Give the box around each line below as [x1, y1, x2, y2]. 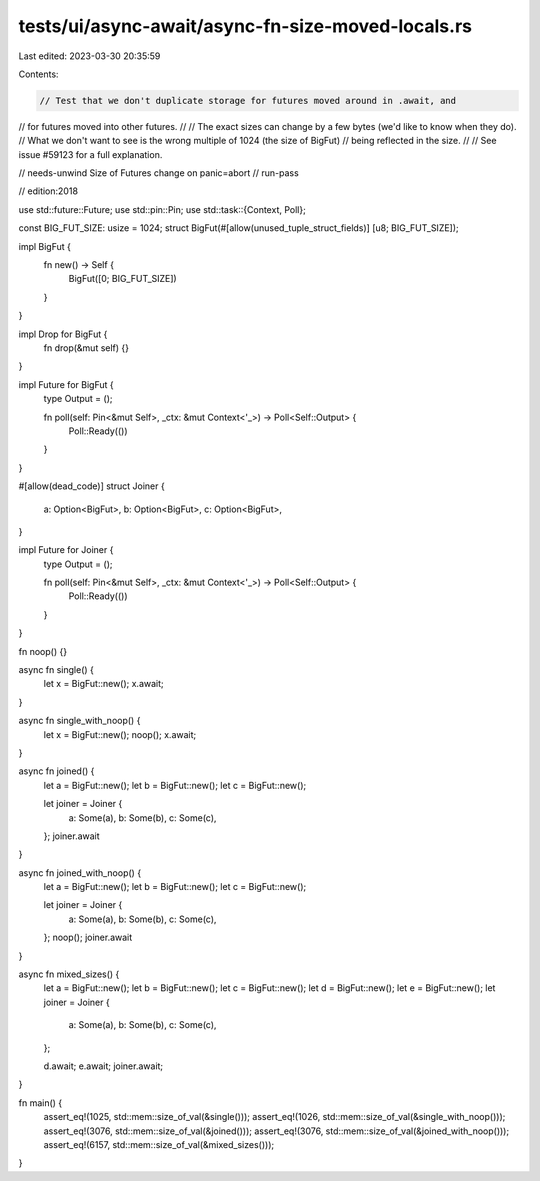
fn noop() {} [18, 645, 68, 657]
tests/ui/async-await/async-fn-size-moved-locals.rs [18, 15, 472, 37]
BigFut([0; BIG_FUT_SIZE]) [68, 273, 177, 285]
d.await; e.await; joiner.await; [43, 1060, 164, 1072]
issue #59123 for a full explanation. [18, 148, 163, 160]
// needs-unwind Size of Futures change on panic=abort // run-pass [18, 167, 299, 179]
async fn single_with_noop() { [18, 715, 141, 727]
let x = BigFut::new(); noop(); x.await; [43, 728, 197, 740]
